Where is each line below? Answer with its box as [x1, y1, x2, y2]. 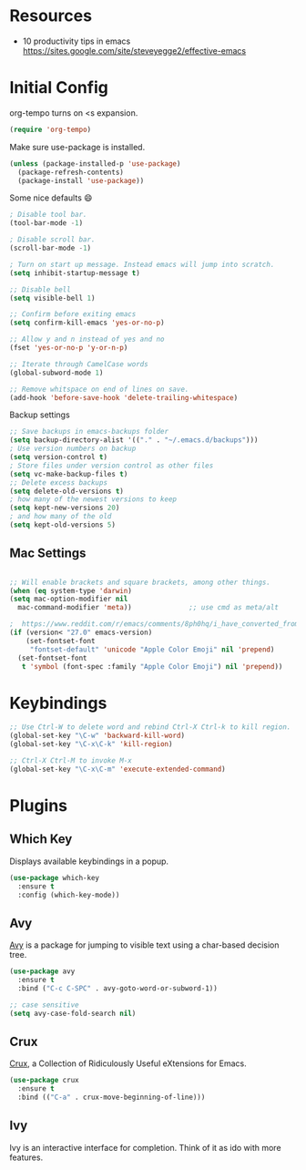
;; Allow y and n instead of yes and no [9, 334, 166, 344]
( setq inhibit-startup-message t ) [9, 268, 141, 278]
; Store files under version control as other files [9, 461, 214, 470]
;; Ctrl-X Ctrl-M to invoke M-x [9, 756, 132, 765]
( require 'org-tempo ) [9, 125, 92, 134]
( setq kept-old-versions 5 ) [9, 520, 117, 529]
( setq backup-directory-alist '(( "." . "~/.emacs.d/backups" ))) [9, 436, 259, 445]
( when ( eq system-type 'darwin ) [9, 586, 132, 595]
